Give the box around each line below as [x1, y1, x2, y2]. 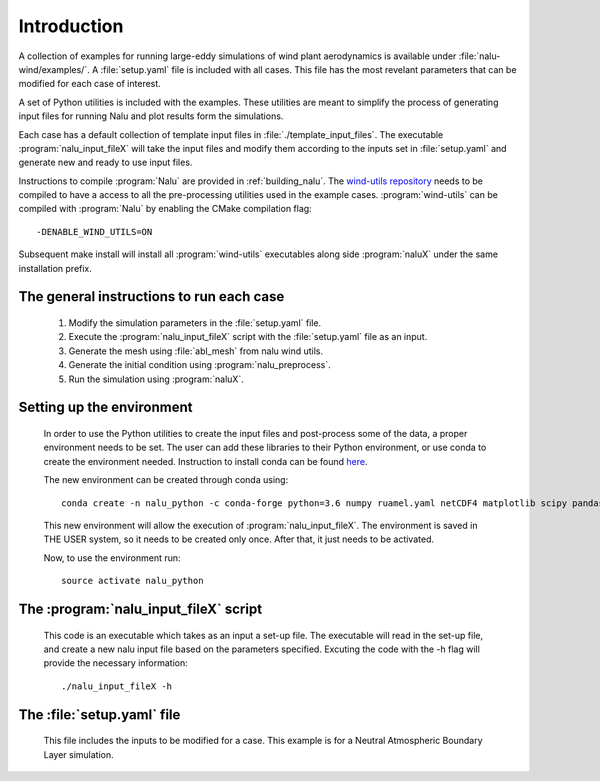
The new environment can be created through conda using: [43, 474, 289, 486]
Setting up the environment [18, 399, 193, 416]
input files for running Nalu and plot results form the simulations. [18, 110, 284, 122]
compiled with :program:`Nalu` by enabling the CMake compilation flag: [18, 203, 312, 215]
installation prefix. [18, 262, 92, 274]
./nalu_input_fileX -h [61, 680, 173, 692]
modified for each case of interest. [18, 78, 162, 90]
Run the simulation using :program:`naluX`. [68, 373, 244, 385]
